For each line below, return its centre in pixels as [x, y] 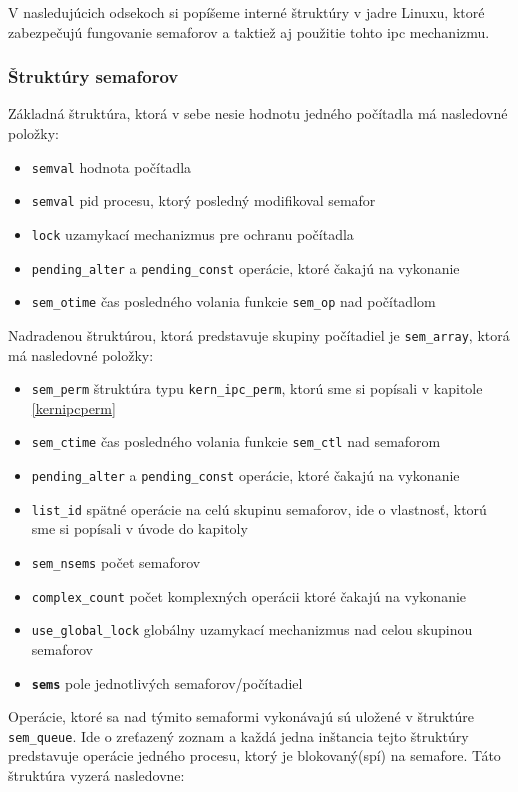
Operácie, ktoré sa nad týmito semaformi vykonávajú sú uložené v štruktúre [241, 716]
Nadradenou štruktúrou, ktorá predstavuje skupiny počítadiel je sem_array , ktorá [259, 334]
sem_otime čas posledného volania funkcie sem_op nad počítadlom [233, 301]
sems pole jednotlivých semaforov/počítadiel [167, 682]
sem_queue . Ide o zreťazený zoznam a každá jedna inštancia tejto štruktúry [238, 735]
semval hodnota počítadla [111, 166]
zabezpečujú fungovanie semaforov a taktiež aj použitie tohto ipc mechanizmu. [249, 31]
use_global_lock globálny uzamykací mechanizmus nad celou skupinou [252, 629]
